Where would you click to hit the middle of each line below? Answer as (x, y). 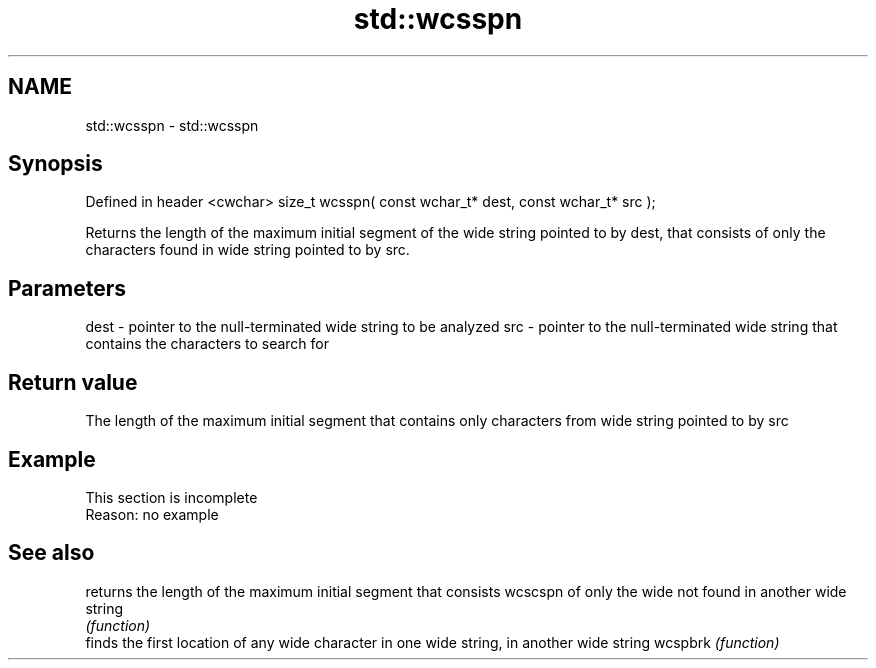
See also (51, 553)
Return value (73, 382)
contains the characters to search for (207, 344)
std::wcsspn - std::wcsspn (172, 125)
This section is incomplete (171, 497)
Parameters (67, 288)
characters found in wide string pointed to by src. (247, 250)
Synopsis (55, 164)
